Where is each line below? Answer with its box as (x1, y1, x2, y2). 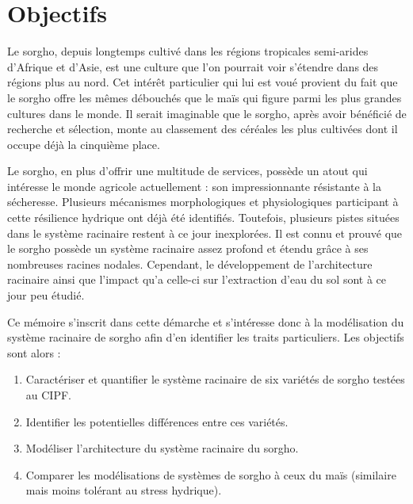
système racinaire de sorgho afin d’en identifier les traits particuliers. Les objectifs (7, 329, 404, 346)
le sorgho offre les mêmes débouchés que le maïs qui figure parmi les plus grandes (7, 89, 402, 105)
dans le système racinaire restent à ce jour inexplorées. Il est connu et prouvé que (7, 224, 403, 241)
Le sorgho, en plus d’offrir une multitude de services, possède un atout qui (7, 162, 368, 179)
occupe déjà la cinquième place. (7, 136, 160, 152)
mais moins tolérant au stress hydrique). (25, 482, 222, 498)
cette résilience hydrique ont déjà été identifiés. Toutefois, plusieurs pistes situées (7, 209, 400, 226)
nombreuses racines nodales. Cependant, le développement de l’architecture (7, 255, 373, 272)
